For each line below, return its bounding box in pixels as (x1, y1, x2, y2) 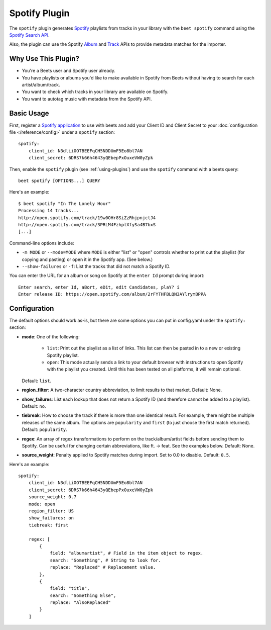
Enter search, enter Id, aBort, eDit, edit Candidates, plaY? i (18, 284, 180, 290)
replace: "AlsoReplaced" (50, 600, 111, 605)
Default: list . (22, 378, 52, 384)
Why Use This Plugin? (9, 54, 80, 63)
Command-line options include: (9, 240, 75, 246)
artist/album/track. (22, 82, 60, 88)
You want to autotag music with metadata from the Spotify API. (22, 96, 152, 102)
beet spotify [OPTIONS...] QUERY (18, 178, 100, 184)
